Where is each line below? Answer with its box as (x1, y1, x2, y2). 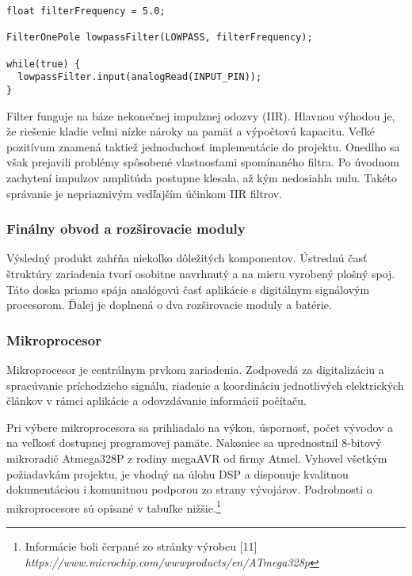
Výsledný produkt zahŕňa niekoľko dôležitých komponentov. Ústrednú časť (6, 250, 368, 266)
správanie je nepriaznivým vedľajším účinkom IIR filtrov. (6, 185, 283, 201)
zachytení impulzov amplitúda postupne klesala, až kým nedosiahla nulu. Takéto (6, 169, 397, 185)
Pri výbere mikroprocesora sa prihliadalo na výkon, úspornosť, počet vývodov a (6, 418, 394, 435)
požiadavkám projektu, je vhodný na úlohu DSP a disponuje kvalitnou (6, 465, 349, 482)
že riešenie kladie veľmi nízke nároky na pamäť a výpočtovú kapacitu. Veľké (6, 123, 375, 139)
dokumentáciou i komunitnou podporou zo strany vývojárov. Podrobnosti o (6, 481, 372, 498)
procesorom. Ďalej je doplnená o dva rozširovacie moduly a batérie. (6, 296, 332, 313)
